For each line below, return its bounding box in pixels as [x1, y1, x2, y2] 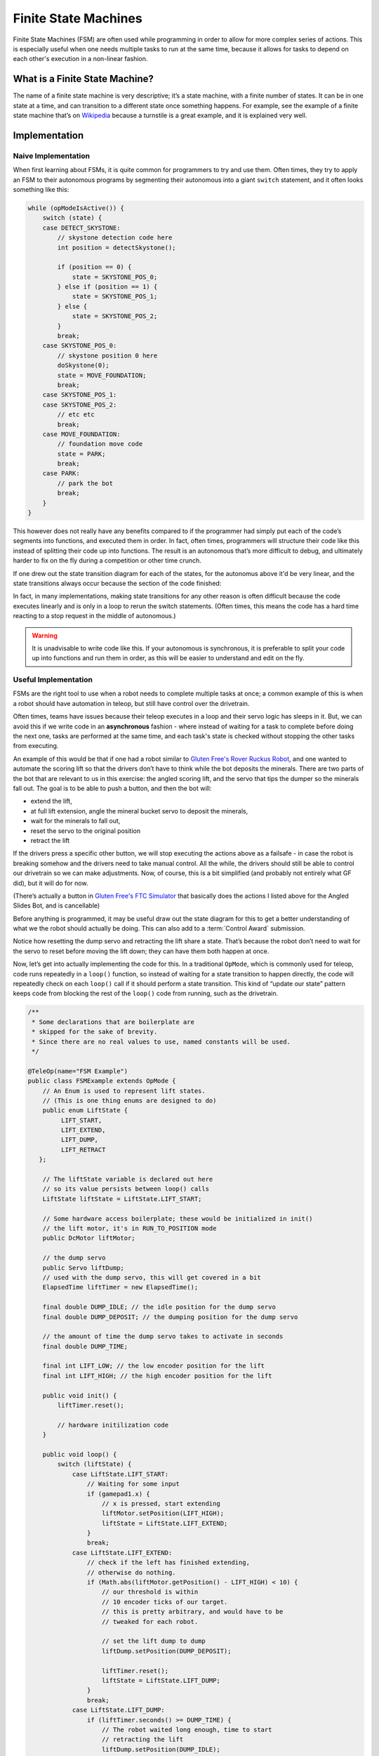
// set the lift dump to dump [102, 1637, 206, 1645]
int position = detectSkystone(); [57, 243, 176, 251]
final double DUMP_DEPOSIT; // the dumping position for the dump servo [42, 1313, 298, 1321]
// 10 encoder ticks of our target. [102, 1598, 228, 1606]
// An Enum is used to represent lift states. [42, 1087, 206, 1095]
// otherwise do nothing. [86, 1568, 176, 1576]
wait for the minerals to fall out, [30, 817, 121, 825]
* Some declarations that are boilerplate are [32, 1018, 194, 1026]
